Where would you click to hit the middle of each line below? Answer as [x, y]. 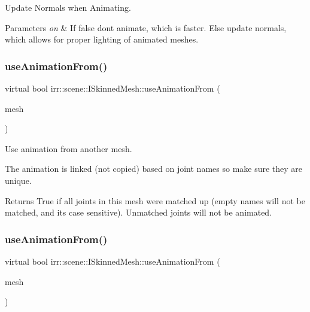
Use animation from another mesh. [69, 148]
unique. [18, 180]
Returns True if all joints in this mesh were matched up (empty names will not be [155, 200]
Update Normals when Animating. [68, 7]
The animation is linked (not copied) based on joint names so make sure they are [154, 169]
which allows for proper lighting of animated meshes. [102, 39]
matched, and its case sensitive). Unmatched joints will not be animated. [139, 212]
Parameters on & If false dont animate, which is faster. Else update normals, [146, 27]
